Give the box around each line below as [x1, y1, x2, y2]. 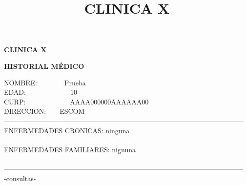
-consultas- [4, 173, 36, 183]
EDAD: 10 [4, 87, 77, 97]
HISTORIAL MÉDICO [4, 61, 84, 71]
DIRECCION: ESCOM [4, 106, 85, 116]
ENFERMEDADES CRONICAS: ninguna [4, 125, 130, 135]
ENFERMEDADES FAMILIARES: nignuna [4, 144, 136, 154]
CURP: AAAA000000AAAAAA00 [4, 96, 149, 106]
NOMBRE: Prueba [4, 77, 86, 87]
